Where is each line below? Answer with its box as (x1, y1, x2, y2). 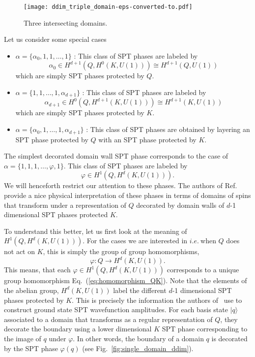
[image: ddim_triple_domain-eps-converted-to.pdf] (24, 3, 193, 10)
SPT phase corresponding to (162, 324, 248, 334)
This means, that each (4, 264, 71, 275)
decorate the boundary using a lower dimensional (4, 324, 152, 334)
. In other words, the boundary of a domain (73, 333, 204, 343)
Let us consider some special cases (4, 34, 107, 44)
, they (220, 314, 238, 324)
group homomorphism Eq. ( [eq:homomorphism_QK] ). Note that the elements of (4, 275, 247, 286)
